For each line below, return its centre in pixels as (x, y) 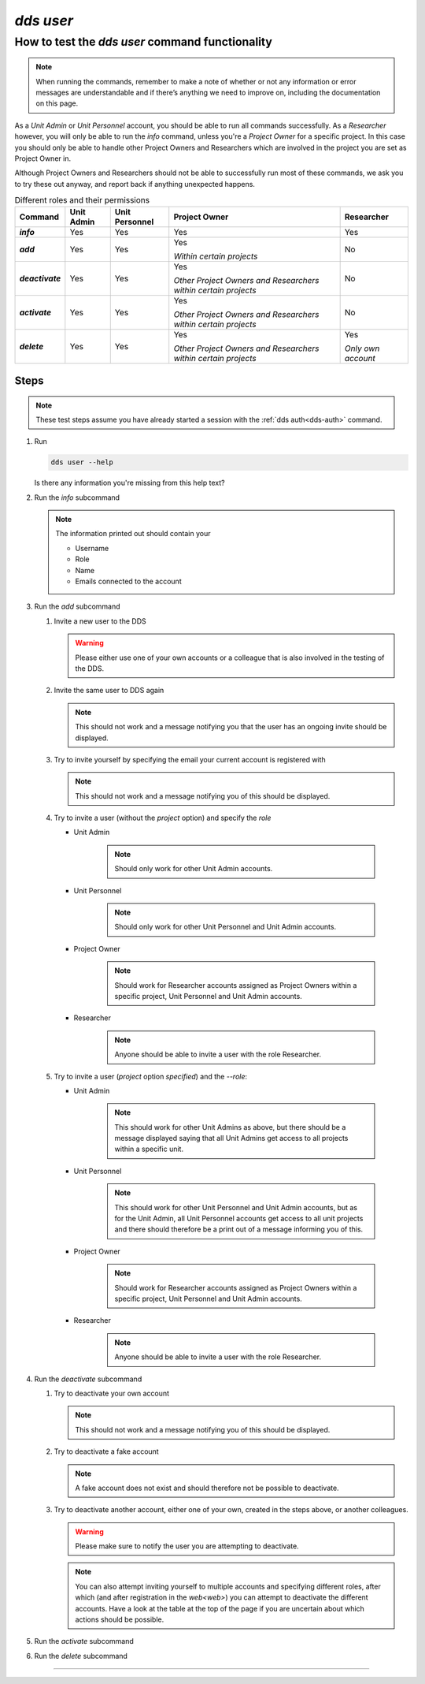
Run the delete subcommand (81, 1656)
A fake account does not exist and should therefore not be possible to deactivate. (207, 1488)
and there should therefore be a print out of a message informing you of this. (239, 1229)
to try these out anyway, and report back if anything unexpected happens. (135, 184)
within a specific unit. (149, 1149)
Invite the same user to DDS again (109, 691)
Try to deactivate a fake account (106, 1451)
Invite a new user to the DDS (100, 621)
